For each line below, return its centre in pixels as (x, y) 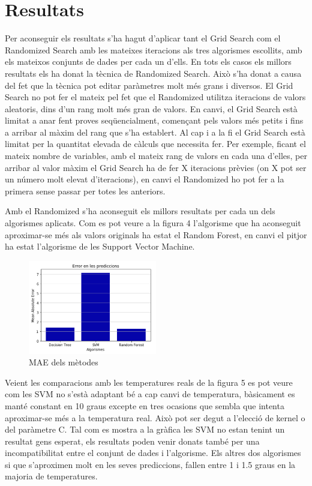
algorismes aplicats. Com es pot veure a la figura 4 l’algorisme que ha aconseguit (153, 223)
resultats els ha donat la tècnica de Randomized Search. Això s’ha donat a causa (153, 73)
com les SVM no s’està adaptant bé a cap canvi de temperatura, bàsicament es (150, 394)
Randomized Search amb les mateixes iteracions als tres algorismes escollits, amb (154, 49)
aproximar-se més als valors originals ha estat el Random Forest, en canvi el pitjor (156, 234)
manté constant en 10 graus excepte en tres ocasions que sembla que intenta (145, 405)
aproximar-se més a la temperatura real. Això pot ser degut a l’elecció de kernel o (155, 417)
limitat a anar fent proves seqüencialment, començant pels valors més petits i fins (154, 120)
